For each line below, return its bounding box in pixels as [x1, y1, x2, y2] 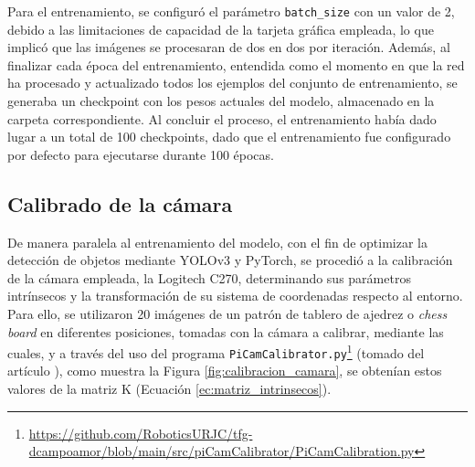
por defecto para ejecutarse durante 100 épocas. [7, 144, 274, 164]
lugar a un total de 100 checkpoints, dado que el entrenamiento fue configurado [7, 127, 451, 146]
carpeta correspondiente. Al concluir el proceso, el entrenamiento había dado [7, 109, 437, 128]
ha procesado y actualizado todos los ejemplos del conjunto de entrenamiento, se [7, 73, 458, 92]
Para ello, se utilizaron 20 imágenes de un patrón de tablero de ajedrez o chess [7, 303, 448, 323]
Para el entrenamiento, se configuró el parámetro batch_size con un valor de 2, [7, 2, 455, 20]
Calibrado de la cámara [7, 189, 233, 218]
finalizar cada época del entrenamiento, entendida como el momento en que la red [7, 55, 465, 74]
